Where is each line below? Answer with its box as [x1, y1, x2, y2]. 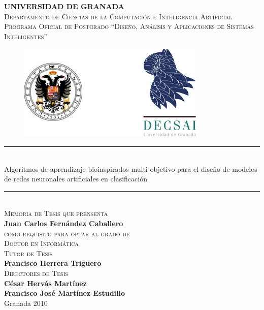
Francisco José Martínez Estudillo [4, 288, 125, 298]
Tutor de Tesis [4, 247, 53, 258]
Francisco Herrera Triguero [4, 258, 102, 268]
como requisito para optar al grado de [4, 228, 130, 238]
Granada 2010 [4, 297, 48, 308]
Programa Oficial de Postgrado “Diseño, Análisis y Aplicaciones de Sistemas [4, 21, 254, 32]
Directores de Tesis [4, 267, 68, 278]
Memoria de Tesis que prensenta [4, 208, 108, 219]
